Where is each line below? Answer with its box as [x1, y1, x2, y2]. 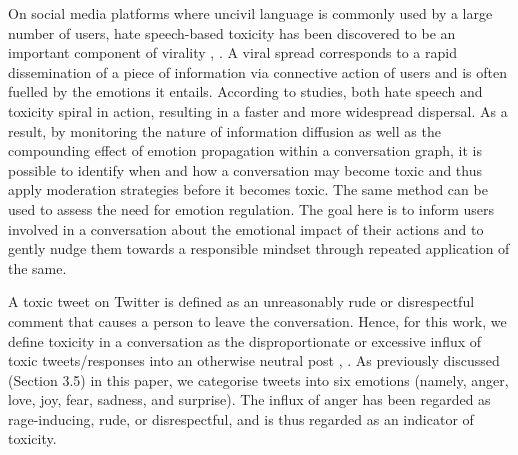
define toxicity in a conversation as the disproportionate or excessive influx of [8, 330, 482, 351]
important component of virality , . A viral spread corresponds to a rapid [8, 42, 457, 63]
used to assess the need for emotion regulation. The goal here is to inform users [8, 198, 495, 219]
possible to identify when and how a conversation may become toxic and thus [8, 159, 482, 180]
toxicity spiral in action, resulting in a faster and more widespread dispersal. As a [8, 100, 508, 121]
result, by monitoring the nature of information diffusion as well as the [8, 120, 441, 141]
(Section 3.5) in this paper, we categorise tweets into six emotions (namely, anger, [8, 369, 509, 390]
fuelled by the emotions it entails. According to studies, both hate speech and [8, 81, 483, 102]
